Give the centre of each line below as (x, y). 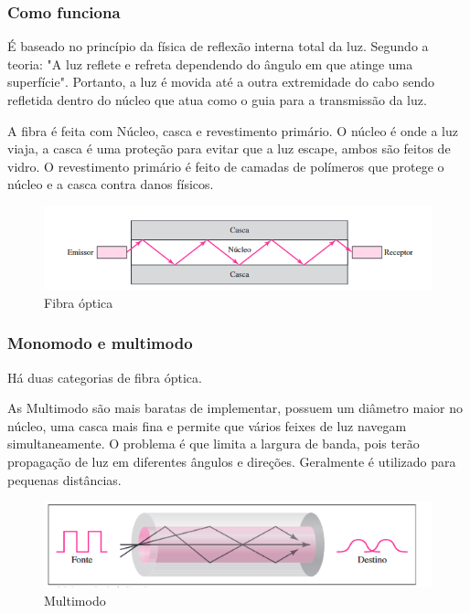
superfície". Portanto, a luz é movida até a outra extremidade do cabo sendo (221, 82)
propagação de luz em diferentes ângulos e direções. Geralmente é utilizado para (232, 462)
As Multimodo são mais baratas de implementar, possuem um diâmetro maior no (235, 408)
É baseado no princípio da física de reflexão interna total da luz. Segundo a (218, 46)
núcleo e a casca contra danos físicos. (111, 184)
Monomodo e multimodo (100, 343)
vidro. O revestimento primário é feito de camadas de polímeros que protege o (226, 166)
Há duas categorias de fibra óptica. (105, 377)
